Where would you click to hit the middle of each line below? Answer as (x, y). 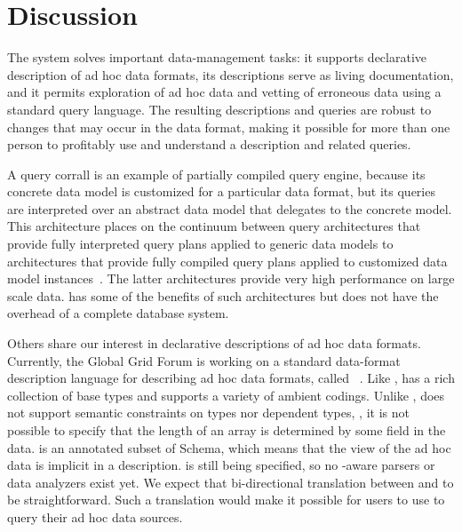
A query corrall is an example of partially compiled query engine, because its (216, 174)
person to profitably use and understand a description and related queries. (209, 144)
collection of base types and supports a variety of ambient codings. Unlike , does (226, 395)
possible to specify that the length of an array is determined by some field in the (227, 430)
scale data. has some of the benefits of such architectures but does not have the (223, 295)
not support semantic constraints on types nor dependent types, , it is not (208, 413)
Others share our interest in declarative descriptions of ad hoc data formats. (214, 343)
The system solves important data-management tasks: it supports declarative (217, 57)
